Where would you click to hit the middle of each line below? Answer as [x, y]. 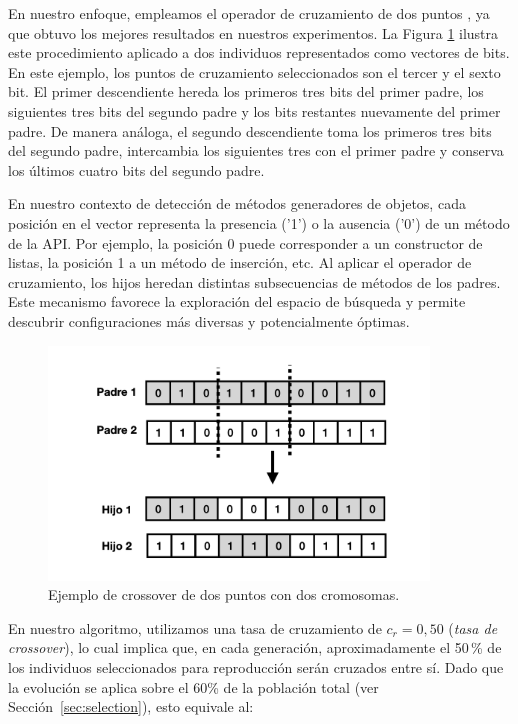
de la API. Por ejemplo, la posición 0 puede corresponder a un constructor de [245, 242]
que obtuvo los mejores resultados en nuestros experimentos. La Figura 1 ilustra [253, 32]
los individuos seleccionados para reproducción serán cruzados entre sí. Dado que [256, 667]
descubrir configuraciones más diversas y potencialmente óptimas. [209, 320]
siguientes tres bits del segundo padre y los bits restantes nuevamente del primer [254, 110]
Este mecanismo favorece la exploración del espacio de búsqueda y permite [237, 301]
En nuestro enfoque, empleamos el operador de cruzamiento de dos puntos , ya [249, 13]
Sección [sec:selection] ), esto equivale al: [131, 706]
